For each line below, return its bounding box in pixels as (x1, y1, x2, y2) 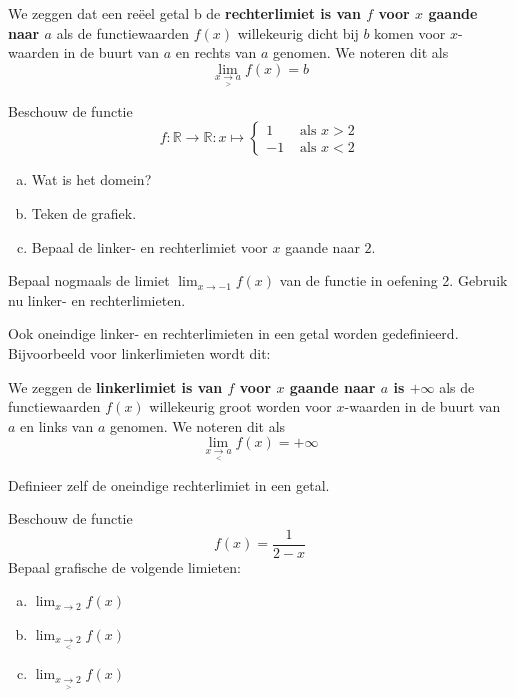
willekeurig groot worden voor (149, 396, 332, 417)
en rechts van (175, 42, 257, 63)
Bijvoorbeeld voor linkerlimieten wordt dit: (8, 343, 271, 364)
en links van (20, 415, 94, 436)
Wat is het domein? (31, 169, 152, 190)
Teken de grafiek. (31, 203, 137, 224)
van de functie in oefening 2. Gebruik (279, 270, 508, 291)
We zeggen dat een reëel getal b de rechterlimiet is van (8, 3, 361, 23)
